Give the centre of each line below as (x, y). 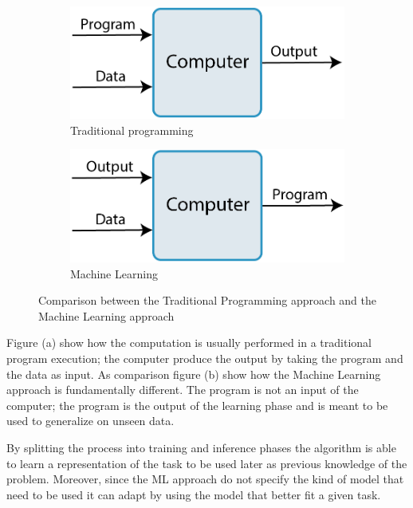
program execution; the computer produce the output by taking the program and (205, 358)
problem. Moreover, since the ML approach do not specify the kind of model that (205, 479)
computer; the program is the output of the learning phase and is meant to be (197, 405)
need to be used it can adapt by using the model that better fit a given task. (194, 494)
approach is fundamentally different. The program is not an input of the (183, 390)
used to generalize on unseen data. (90, 421)
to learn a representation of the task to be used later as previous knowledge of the (207, 463)
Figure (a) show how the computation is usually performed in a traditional (189, 343)
